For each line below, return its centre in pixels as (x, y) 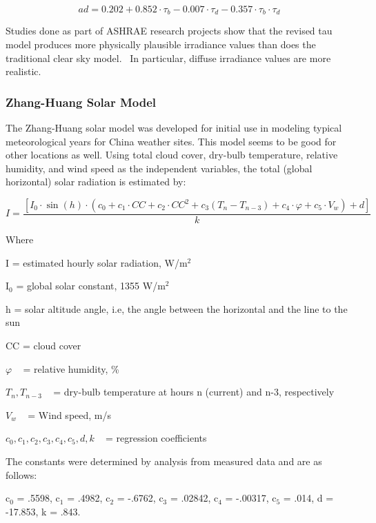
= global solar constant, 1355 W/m (91, 286)
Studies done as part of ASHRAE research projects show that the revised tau (169, 31)
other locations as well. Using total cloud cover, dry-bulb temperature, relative (172, 155)
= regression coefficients (156, 438)
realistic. (23, 71)
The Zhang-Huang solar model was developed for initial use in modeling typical (174, 128)
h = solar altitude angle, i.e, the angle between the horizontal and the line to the (177, 308)
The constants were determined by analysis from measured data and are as (164, 461)
